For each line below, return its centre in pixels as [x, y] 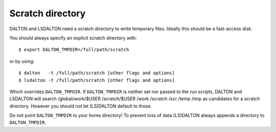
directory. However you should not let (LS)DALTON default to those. [81, 106]
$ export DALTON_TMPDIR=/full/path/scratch [74, 50]
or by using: [22, 61]
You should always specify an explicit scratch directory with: [73, 38]
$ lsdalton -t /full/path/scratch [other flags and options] [97, 80]
